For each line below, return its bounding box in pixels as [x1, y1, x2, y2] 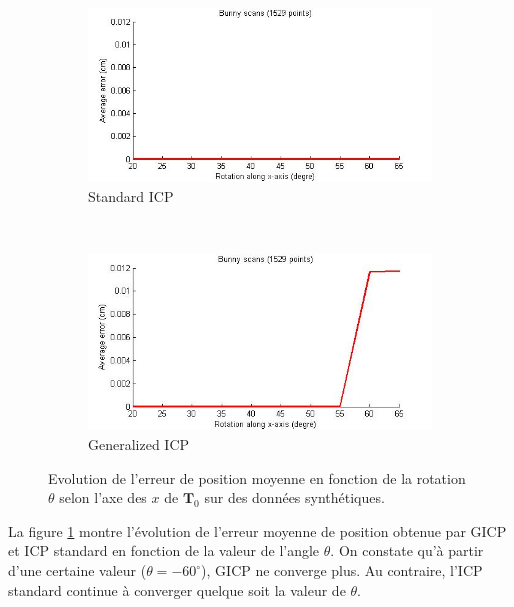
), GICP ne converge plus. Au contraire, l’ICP [201, 560, 483, 581]
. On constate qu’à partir [330, 540, 484, 561]
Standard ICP [88, 185, 174, 206]
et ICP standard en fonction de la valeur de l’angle [8, 540, 320, 561]
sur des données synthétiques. [204, 487, 385, 508]
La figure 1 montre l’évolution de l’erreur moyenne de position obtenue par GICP [8, 520, 507, 541]
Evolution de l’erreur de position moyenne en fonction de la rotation [48, 467, 466, 488]
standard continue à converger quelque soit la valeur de [8, 579, 346, 600]
